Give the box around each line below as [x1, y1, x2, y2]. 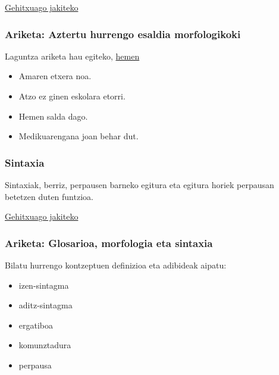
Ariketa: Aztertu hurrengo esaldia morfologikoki [5, 26, 241, 41]
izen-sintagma [18, 279, 69, 291]
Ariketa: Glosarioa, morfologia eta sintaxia [5, 235, 213, 250]
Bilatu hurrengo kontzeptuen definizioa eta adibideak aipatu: [5, 259, 227, 271]
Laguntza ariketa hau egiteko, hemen [5, 49, 140, 62]
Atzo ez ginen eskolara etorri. [18, 90, 126, 102]
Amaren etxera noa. [18, 70, 92, 82]
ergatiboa [18, 318, 54, 331]
